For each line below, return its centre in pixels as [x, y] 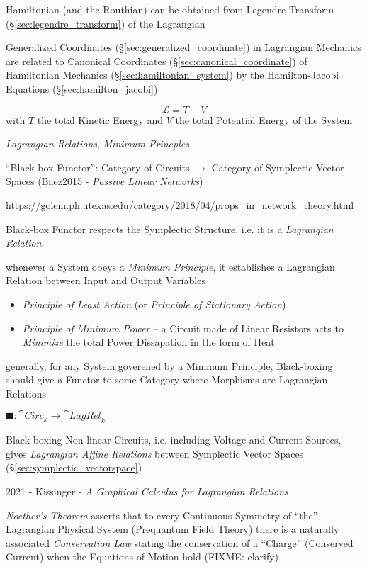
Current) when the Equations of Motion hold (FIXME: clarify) [142, 557]
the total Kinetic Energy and [100, 119]
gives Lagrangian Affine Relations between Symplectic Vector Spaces [155, 453]
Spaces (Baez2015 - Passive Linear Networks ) [105, 181]
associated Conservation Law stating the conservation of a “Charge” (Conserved [180, 542]
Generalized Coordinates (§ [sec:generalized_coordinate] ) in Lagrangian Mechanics [183, 47]
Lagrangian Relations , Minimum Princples [97, 143]
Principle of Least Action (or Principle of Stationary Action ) [154, 304]
